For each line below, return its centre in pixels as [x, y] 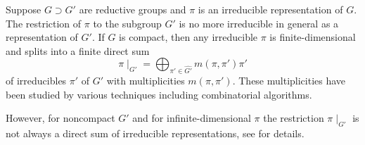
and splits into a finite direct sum [78, 50]
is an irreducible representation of [270, 9]
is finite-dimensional [313, 37]
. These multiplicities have [289, 81]
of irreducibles [36, 81]
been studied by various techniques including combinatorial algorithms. [159, 94]
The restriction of [44, 23]
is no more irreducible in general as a [259, 23]
